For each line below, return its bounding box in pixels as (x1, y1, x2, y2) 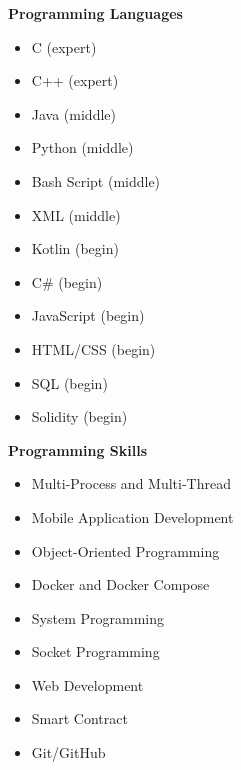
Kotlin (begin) (31, 238, 119, 259)
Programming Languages (8, 3, 183, 23)
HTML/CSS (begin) (31, 338, 156, 359)
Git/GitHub (31, 742, 106, 763)
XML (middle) (31, 204, 121, 225)
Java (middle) (31, 103, 116, 124)
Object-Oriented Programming (31, 540, 220, 561)
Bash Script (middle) (31, 170, 161, 191)
